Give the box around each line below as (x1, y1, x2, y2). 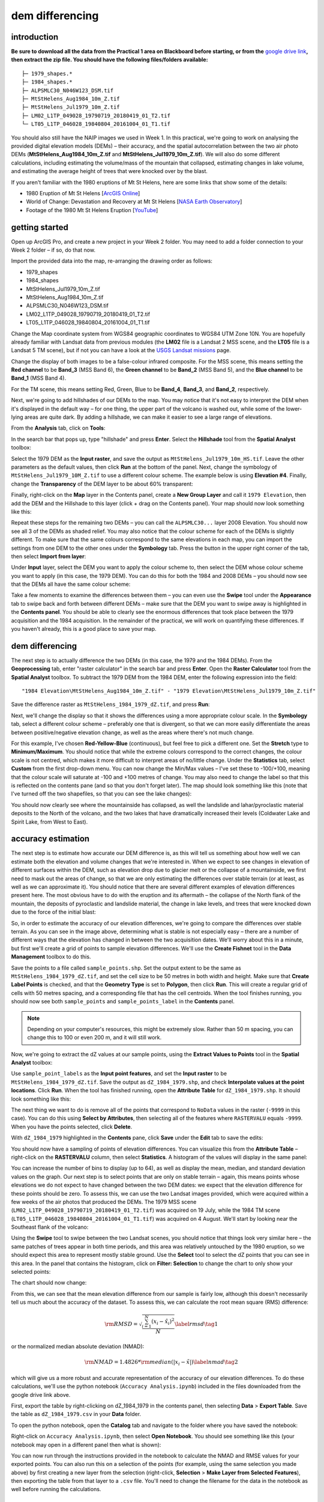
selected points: (11, 1268, 51, 1275)
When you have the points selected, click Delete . (11, 1123, 133, 1130)
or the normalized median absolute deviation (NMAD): (11, 1343, 145, 1350)
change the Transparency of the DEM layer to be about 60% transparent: (11, 480, 193, 487)
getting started (11, 222, 68, 233)
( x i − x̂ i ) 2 (151, 1317, 175, 1327)
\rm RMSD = (104, 1321, 138, 1328)
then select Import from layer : (11, 553, 86, 560)
